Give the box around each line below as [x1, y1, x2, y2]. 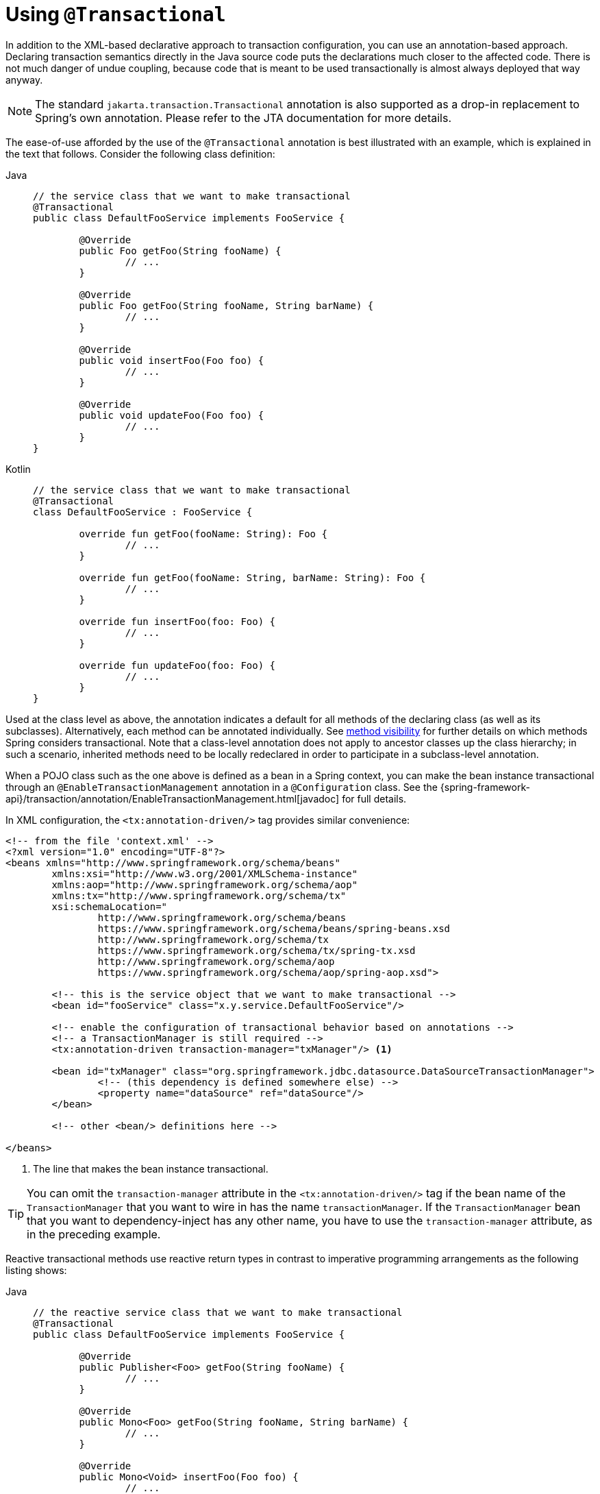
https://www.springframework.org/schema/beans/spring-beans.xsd [97, 922, 451, 934]
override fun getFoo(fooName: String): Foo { [79, 528, 327, 539]
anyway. [5, 73, 43, 86]
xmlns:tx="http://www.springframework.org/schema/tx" [51, 890, 347, 901]
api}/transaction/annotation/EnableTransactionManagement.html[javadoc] [5, 792, 340, 805]
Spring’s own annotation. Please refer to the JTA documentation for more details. [35, 110, 452, 125]
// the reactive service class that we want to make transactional [33, 1306, 403, 1318]
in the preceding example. [27, 1227, 161, 1241]
